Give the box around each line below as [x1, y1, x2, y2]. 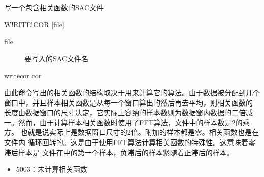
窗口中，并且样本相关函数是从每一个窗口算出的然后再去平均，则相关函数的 [4, 97, 253, 108]
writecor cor [4, 70, 42, 81]
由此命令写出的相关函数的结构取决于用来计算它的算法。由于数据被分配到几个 [4, 87, 260, 97]
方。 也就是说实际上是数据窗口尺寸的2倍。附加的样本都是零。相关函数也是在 [4, 127, 259, 137]
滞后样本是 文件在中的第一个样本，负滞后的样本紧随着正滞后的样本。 [4, 147, 234, 157]
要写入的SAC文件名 [24, 53, 88, 63]
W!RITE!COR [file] [4, 19, 64, 29]
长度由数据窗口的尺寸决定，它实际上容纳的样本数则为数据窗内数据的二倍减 [4, 107, 253, 118]
